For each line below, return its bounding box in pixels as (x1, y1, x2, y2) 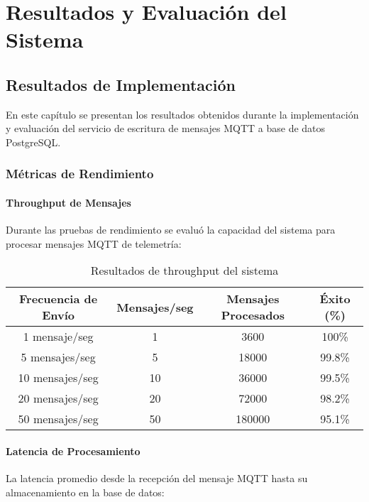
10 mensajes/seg (18, 369, 99, 386)
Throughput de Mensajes (6, 195, 131, 209)
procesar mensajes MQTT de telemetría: (6, 236, 182, 251)
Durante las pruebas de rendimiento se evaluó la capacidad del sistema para (6, 222, 336, 237)
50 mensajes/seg (18, 410, 99, 427)
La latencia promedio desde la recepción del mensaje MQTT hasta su (6, 471, 308, 486)
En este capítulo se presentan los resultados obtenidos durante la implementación (6, 107, 359, 121)
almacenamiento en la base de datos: (6, 484, 165, 499)
